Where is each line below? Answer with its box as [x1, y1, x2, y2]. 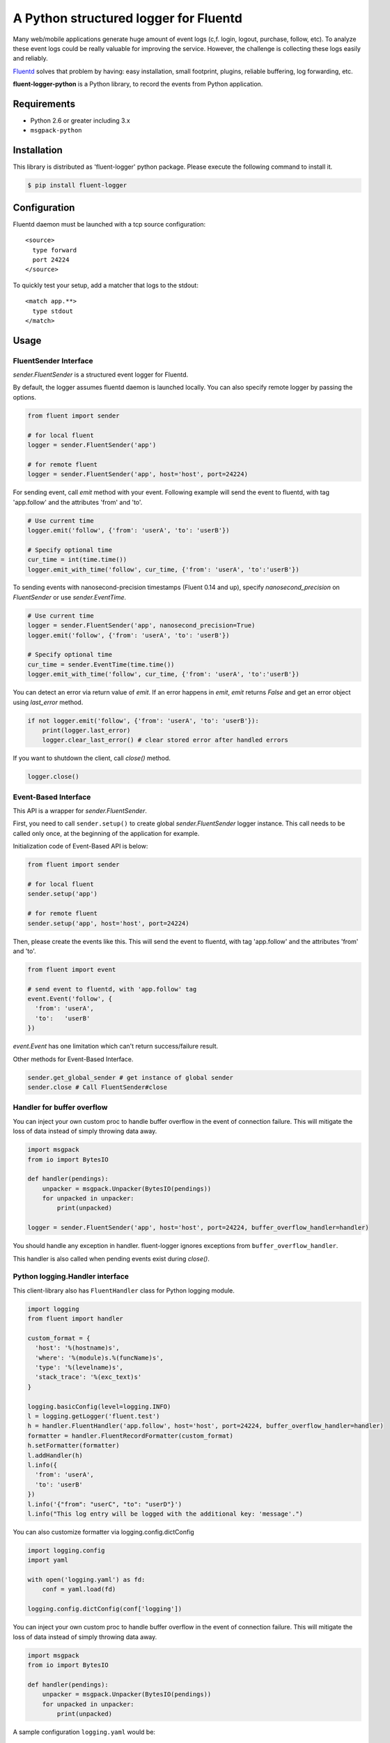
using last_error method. [13, 698, 84, 706]
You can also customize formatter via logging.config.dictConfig [13, 1528, 194, 1536]
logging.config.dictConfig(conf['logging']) [27, 1605, 182, 1613]
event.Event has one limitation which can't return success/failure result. [13, 1042, 219, 1051]
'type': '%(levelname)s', [35, 1364, 123, 1371]
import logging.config [27, 1546, 105, 1554]
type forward [32, 246, 77, 254]
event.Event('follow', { [27, 995, 113, 1003]
